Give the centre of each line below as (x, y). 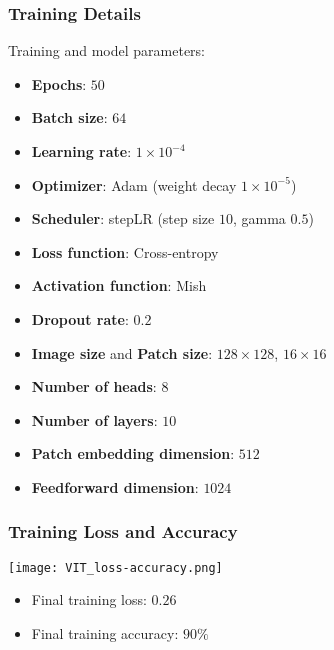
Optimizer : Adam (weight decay (134, 184)
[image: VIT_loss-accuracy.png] (115, 567)
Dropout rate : (80, 318)
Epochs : (59, 83)
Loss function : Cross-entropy (125, 251)
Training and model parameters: (106, 50)
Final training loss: (89, 599)
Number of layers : (94, 419)
